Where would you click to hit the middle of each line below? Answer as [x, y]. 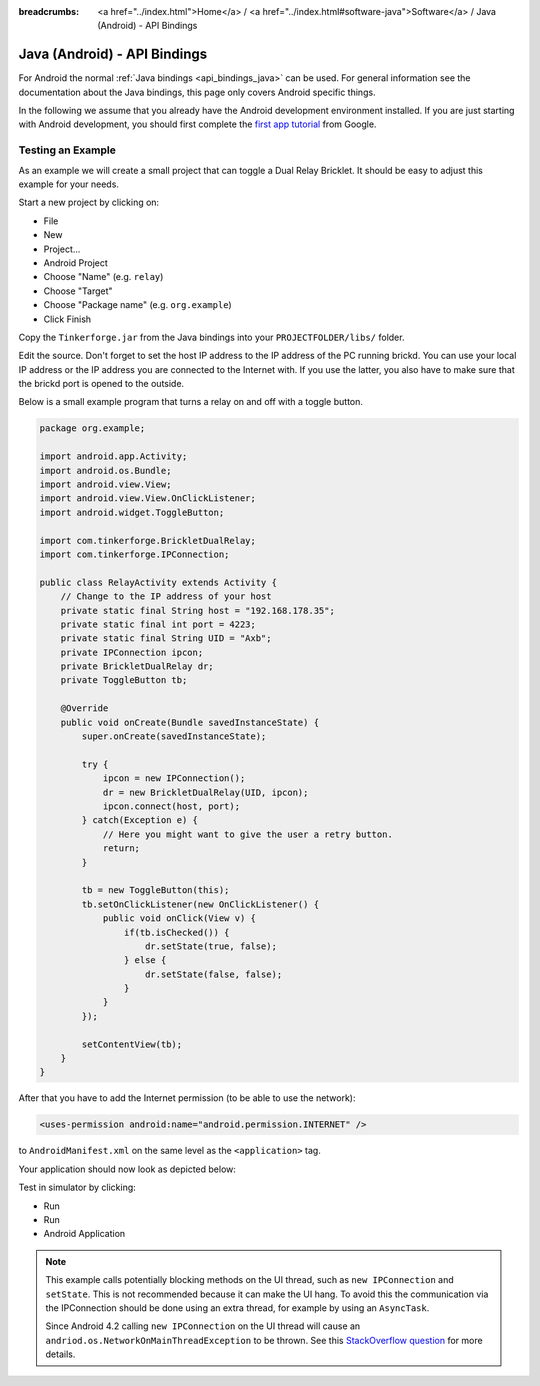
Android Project [76, 262]
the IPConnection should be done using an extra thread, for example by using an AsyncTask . [237, 1307]
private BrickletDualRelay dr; [137, 666]
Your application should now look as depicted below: [127, 1169]
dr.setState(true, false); [211, 946]
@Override [84, 708]
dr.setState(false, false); [214, 974]
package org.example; [92, 428]
